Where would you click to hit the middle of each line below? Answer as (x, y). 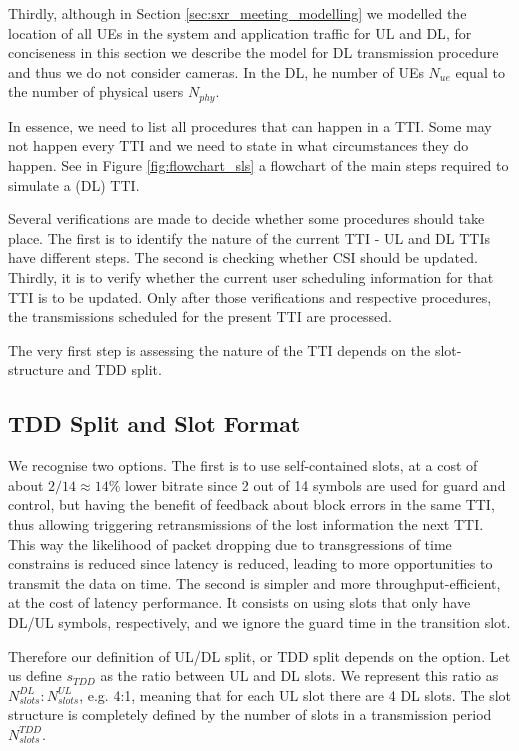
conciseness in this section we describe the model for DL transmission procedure (253, 52)
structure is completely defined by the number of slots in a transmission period (250, 714)
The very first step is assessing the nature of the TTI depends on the (219, 349)
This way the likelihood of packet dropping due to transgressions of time (230, 543)
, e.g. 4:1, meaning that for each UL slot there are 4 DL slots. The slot (295, 694)
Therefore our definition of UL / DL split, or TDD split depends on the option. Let (259, 655)
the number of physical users (96, 91)
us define (35, 675)
